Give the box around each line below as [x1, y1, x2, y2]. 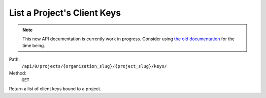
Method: [9, 70, 27, 76]
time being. [22, 43, 45, 49]
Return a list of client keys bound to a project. [9, 86, 101, 92]
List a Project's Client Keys [9, 7, 121, 18]
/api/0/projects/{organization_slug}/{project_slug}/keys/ [21, 64, 167, 69]
